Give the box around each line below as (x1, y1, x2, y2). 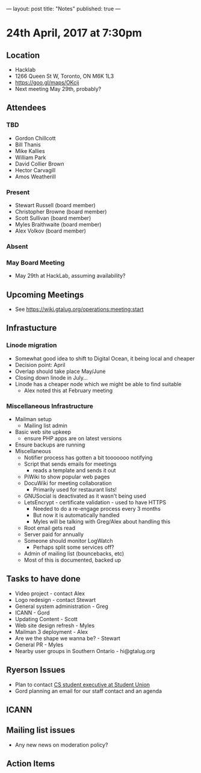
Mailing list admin (23, 422, 68, 429)
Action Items (6, 759, 55, 769)
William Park (14, 154, 46, 161)
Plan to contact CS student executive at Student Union (14, 681, 150, 688)
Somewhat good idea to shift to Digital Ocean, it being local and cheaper (14, 355, 195, 362)
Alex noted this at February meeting (23, 387, 113, 394)
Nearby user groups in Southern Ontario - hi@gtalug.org (14, 647, 155, 654)
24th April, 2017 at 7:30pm (6, 27, 143, 40)
